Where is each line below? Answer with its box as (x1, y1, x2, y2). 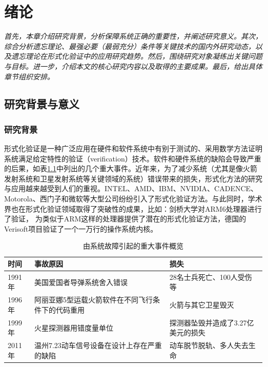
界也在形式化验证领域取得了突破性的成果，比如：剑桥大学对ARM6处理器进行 (4, 203, 262, 214)
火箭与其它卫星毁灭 (169, 299, 234, 310)
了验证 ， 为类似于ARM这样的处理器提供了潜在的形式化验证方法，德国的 (4, 213, 246, 224)
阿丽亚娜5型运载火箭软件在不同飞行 (34, 294, 153, 305)
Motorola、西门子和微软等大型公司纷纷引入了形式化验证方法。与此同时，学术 (4, 193, 262, 204)
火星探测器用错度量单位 (34, 322, 113, 333)
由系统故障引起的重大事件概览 (83, 240, 183, 251)
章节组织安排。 (4, 71, 54, 81)
